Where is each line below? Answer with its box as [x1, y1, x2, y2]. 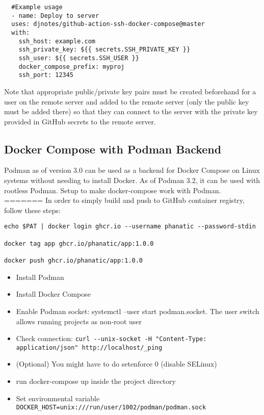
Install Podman [16, 271, 64, 282]
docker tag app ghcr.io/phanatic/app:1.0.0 [4, 240, 154, 247]
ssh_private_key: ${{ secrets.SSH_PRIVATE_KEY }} [18, 46, 191, 54]
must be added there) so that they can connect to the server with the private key [4, 106, 258, 117]
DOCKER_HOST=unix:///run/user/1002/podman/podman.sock [16, 404, 206, 411]
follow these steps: [4, 204, 61, 215]
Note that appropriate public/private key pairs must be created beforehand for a [4, 86, 256, 96]
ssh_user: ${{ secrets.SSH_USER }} [18, 54, 139, 62]
